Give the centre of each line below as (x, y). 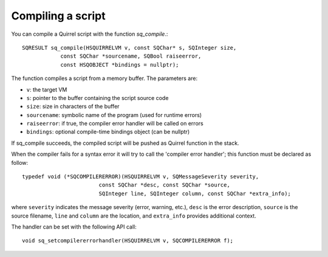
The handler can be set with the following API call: (74, 227)
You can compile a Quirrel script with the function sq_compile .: (90, 34)
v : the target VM (47, 89)
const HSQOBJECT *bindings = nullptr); (120, 65)
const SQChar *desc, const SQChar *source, (164, 185)
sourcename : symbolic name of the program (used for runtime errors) (114, 115)
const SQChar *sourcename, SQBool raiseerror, (131, 56)
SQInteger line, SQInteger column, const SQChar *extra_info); (195, 193)
